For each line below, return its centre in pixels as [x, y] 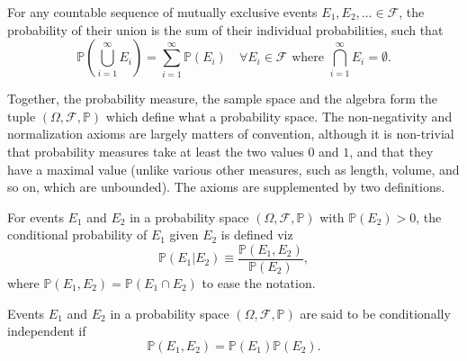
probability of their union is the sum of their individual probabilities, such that [225, 29]
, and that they [391, 151]
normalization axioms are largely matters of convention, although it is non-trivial [231, 134]
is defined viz [257, 235]
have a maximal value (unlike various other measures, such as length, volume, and [233, 169]
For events [36, 217]
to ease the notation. [259, 283]
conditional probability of [77, 235]
